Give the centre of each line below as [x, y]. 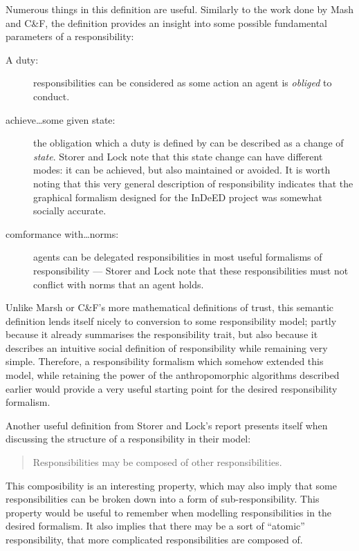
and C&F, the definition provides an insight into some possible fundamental [166, 22]
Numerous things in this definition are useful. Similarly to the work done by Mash [180, 9]
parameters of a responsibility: [70, 36]
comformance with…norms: [62, 233]
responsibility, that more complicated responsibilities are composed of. [154, 539]
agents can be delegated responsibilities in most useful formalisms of [178, 257]
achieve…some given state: [61, 119]
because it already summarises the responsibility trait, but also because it [162, 334]
